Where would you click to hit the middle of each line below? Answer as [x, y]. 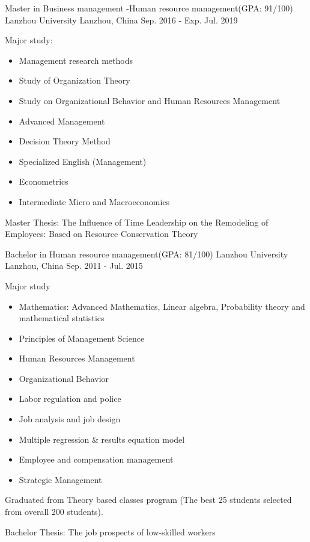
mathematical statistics [62, 318]
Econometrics [44, 181]
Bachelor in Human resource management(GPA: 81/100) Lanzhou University [147, 254]
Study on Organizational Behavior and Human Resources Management [150, 100]
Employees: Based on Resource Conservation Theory [102, 234]
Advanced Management [62, 121]
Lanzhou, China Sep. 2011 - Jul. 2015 [74, 266]
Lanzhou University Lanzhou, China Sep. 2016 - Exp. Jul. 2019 [121, 20]
